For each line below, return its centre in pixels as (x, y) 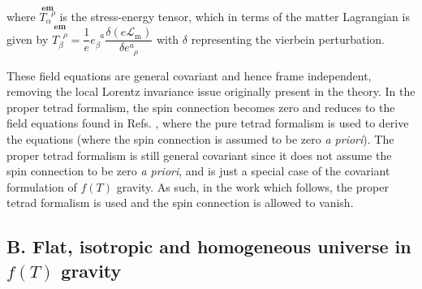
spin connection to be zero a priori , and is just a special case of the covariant (198, 171)
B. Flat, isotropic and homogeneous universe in (209, 246)
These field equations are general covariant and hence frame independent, (189, 75)
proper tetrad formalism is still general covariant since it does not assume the (199, 155)
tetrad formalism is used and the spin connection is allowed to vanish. (180, 203)
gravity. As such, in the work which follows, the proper (252, 186)
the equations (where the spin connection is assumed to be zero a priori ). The (200, 139)
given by (28, 39)
